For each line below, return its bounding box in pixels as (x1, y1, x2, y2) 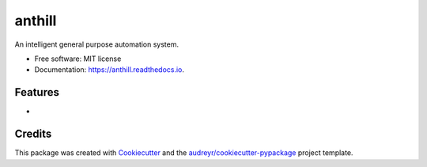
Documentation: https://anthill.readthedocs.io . (34, 65, 185, 74)
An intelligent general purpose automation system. (14, 40, 179, 49)
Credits (14, 127, 52, 141)
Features (14, 85, 59, 99)
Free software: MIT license (34, 54, 122, 63)
